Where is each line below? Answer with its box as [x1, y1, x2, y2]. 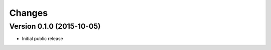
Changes [9, 7, 48, 18]
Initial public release [22, 36, 64, 42]
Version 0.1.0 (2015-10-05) [9, 22, 101, 31]
